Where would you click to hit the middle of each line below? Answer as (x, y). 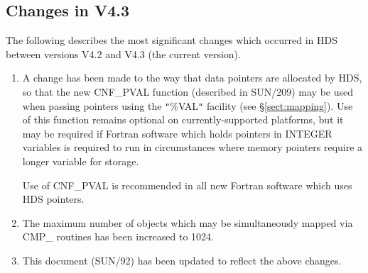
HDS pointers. (53, 199)
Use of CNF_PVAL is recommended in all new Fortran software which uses (187, 185)
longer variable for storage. (81, 161)
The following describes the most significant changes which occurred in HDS (172, 40)
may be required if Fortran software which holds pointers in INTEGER (177, 133)
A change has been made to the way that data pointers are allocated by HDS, (192, 78)
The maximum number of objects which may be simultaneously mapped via (188, 222)
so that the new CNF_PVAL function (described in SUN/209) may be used (188, 91)
